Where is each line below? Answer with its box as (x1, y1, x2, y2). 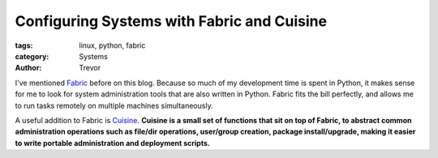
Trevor (79, 63, 101, 73)
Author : (15, 63, 42, 73)
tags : (15, 41, 33, 50)
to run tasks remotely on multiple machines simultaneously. (15, 100, 214, 110)
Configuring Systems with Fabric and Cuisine (15, 12, 328, 30)
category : (15, 51, 49, 61)
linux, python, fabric (79, 41, 146, 50)
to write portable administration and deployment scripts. (15, 138, 210, 147)
